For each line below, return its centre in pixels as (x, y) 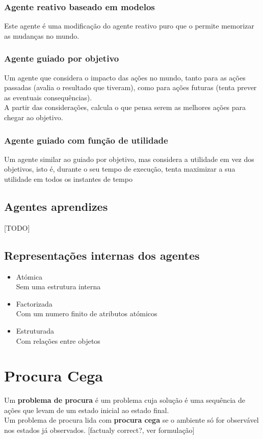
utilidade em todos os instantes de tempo (68, 179)
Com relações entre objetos (58, 340)
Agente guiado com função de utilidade (86, 140)
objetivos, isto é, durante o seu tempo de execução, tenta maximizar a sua (120, 169)
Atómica (29, 276)
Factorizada (34, 303)
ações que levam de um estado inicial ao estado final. (87, 410)
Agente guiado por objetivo (62, 58)
